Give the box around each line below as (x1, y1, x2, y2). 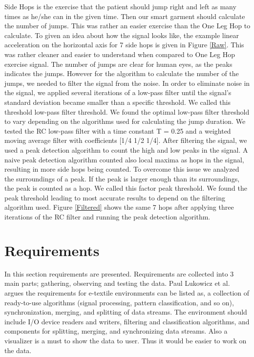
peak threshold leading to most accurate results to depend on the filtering (4, 192, 225, 202)
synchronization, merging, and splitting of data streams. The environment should (4, 307, 247, 317)
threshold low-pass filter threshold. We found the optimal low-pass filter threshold (4, 106, 250, 117)
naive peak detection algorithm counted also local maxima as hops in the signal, (4, 154, 244, 164)
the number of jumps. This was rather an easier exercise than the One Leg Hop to (4, 20, 251, 31)
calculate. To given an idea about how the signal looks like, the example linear (4, 30, 239, 40)
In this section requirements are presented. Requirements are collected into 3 (4, 268, 234, 278)
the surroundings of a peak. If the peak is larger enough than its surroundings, (4, 173, 240, 183)
